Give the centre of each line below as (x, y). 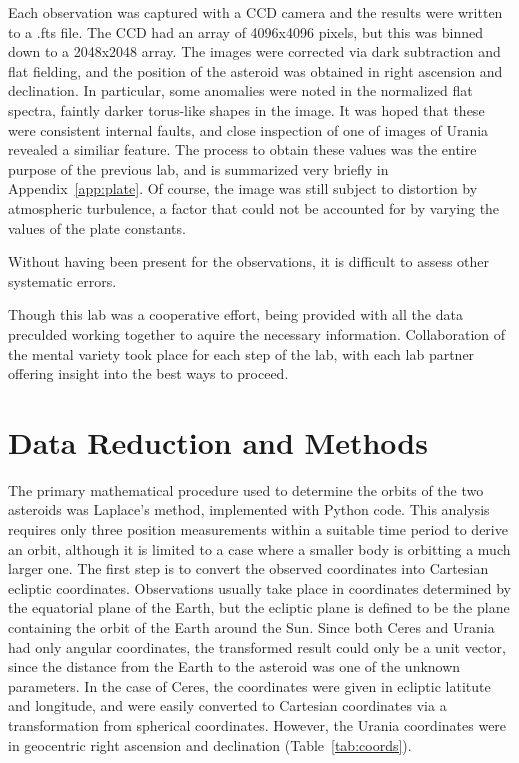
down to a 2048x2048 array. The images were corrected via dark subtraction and (254, 51)
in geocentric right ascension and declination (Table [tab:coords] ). (210, 744)
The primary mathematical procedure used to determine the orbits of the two (246, 489)
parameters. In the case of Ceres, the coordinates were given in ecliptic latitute (249, 685)
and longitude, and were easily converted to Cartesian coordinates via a (227, 705)
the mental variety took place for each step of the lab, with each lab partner (241, 353)
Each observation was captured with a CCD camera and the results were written (255, 12)
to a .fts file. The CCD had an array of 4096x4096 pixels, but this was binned (246, 31)
